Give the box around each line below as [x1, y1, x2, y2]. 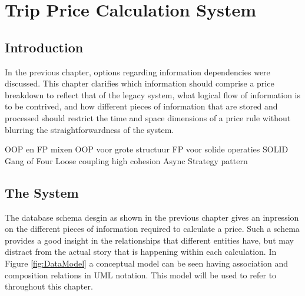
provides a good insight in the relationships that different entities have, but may [5, 234, 294, 246]
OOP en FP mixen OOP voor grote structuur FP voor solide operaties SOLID [5, 143, 289, 155]
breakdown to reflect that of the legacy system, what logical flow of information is [5, 88, 300, 101]
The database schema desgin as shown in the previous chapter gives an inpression [5, 211, 299, 223]
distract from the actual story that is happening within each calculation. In [5, 245, 277, 258]
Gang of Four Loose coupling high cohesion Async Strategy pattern [5, 154, 248, 167]
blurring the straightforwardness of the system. [5, 123, 174, 135]
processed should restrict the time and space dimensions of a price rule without [5, 111, 291, 124]
